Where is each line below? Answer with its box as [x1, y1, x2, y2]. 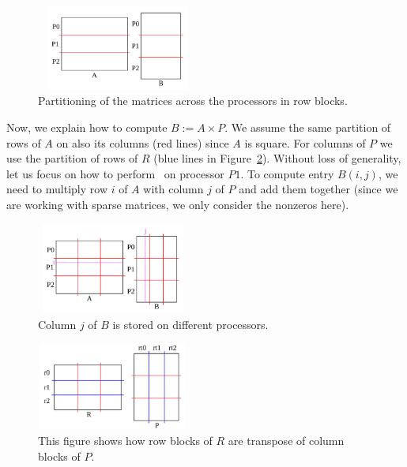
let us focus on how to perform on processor [6, 165, 224, 181]
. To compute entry [240, 165, 334, 181]
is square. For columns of [244, 134, 366, 151]
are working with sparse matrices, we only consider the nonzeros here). [6, 196, 349, 212]
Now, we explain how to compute [6, 119, 168, 135]
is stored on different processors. [112, 316, 269, 332]
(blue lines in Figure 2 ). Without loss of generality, [153, 150, 401, 166]
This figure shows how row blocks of [38, 432, 213, 449]
